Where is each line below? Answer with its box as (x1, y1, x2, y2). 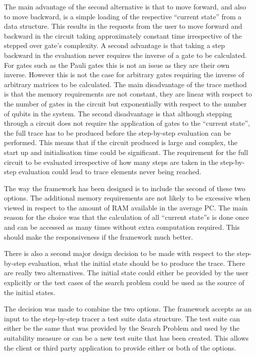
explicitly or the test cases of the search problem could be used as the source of (4, 277, 245, 288)
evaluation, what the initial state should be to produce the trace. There (28, 257, 245, 268)
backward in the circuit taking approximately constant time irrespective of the (4, 30, 242, 41)
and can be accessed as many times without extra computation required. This (4, 222, 240, 232)
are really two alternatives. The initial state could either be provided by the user (4, 267, 249, 278)
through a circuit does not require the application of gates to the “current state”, (4, 118, 250, 128)
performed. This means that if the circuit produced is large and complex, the (4, 137, 238, 148)
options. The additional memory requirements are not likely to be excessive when (4, 193, 251, 203)
